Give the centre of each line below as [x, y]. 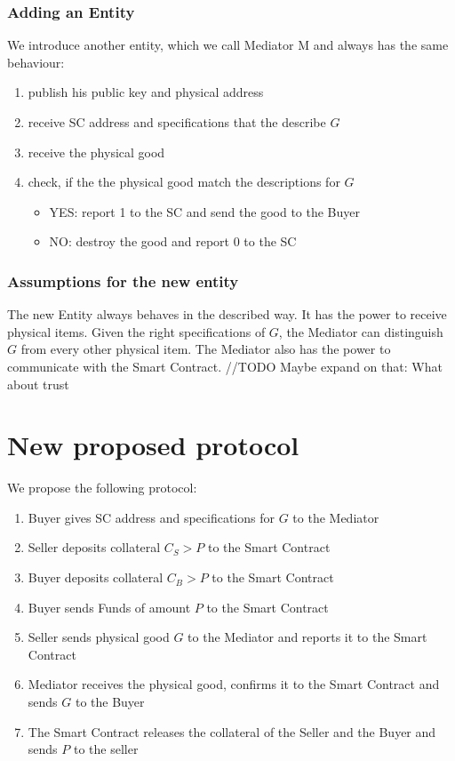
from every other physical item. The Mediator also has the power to [206, 349]
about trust [38, 384]
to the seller [106, 749]
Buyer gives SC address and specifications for [151, 517]
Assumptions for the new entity [123, 280]
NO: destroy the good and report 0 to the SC [173, 241]
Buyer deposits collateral [96, 577]
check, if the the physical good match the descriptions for [184, 182]
